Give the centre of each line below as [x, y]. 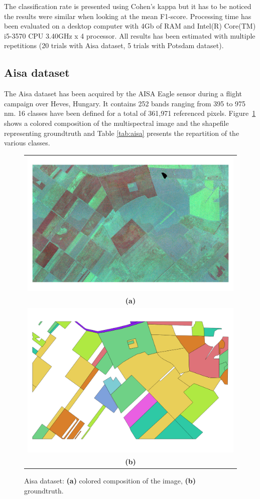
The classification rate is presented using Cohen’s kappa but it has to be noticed [128, 6]
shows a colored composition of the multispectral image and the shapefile [116, 123]
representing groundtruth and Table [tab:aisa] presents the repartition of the [122, 133]
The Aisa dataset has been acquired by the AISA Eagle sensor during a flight [123, 94]
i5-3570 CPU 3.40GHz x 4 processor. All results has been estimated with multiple [130, 35]
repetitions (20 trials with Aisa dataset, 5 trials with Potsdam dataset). [114, 45]
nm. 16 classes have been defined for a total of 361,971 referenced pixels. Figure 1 [130, 113]
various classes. [27, 143]
